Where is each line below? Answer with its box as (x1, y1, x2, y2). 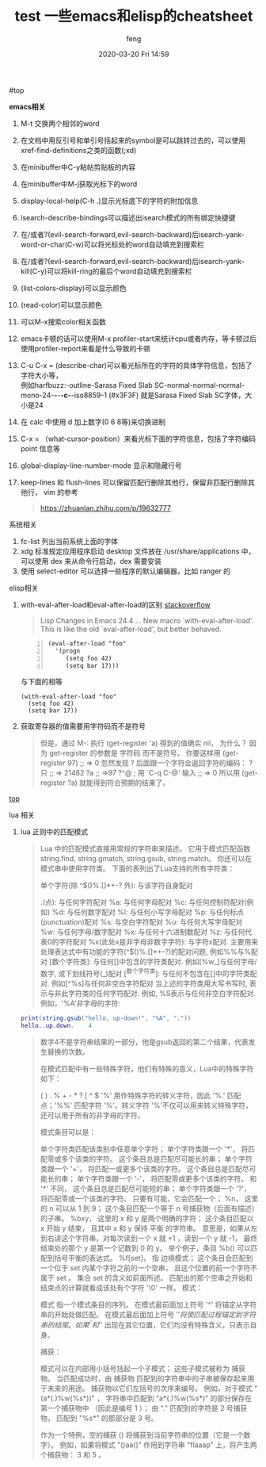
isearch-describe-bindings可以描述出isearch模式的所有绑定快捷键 (20, 213, 236, 222)
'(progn (55, 647, 81, 655)
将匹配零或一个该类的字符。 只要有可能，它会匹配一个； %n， (40, 1193, 243, 1203)
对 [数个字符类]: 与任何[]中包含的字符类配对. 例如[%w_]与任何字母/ (40, 957, 257, 967)
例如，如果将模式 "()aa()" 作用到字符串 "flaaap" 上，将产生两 (59, 1440, 258, 1450)
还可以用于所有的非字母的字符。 (40, 1110, 145, 1120)
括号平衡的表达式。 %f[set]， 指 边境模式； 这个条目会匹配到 (54, 1253, 253, 1262)
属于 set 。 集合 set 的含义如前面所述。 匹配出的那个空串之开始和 (40, 1273, 253, 1282)
